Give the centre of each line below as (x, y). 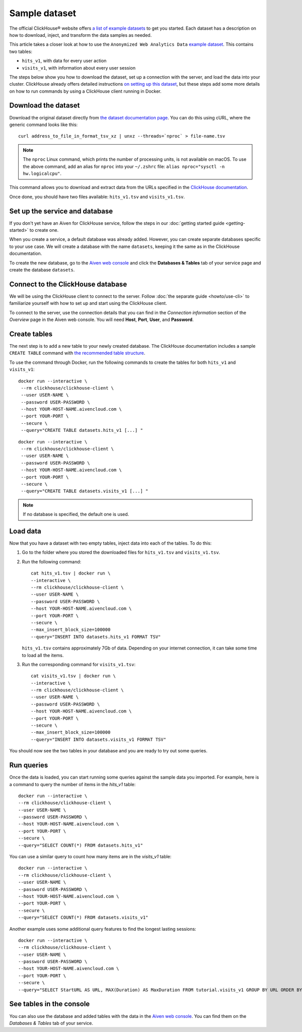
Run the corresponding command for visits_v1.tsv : (79, 664)
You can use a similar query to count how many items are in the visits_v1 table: (90, 857)
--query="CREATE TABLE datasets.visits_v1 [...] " (85, 491)
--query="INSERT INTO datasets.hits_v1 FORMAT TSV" (96, 637)
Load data (25, 531)
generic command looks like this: (44, 124)
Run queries (29, 765)
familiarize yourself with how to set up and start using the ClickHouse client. (88, 303)
